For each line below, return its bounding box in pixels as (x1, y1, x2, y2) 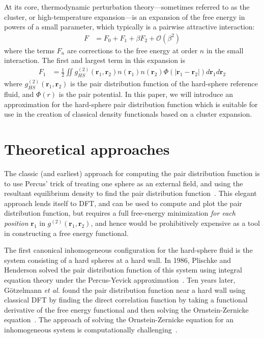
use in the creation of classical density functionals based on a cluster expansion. (4, 109, 252, 119)
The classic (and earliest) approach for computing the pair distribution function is (4, 167, 260, 178)
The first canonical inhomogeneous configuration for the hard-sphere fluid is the (4, 245, 253, 255)
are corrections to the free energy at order (67, 45, 198, 55)
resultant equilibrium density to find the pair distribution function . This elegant (4, 188, 257, 198)
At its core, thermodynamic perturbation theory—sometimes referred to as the (4, 2, 250, 12)
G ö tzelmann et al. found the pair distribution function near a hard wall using (4, 284, 246, 295)
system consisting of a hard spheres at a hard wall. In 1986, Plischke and (4, 254, 231, 265)
